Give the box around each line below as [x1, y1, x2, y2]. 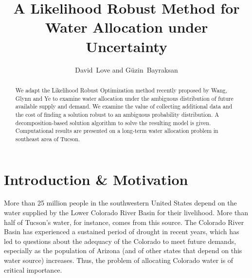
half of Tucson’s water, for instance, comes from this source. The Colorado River [4, 217, 244, 227]
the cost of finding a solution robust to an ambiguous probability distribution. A [15, 110, 219, 118]
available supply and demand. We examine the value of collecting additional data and [15, 102, 233, 111]
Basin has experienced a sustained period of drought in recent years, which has [4, 226, 239, 237]
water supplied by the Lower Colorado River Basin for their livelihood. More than [4, 207, 248, 218]
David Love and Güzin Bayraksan [75, 64, 178, 74]
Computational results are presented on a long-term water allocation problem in [15, 127, 218, 135]
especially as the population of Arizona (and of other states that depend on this [4, 245, 242, 256]
